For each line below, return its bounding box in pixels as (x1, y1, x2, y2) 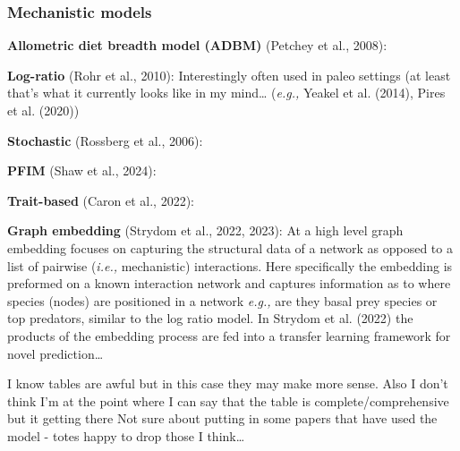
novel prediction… (7, 344, 104, 362)
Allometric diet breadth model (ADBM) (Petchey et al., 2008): (7, 36, 388, 55)
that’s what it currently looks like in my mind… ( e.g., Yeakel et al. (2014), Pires (7, 83, 446, 102)
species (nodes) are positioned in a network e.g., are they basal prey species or (7, 291, 438, 310)
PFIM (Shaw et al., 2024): (7, 161, 157, 180)
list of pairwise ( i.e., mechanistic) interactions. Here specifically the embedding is (7, 256, 453, 275)
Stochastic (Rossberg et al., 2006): (7, 131, 203, 149)
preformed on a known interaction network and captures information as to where (7, 274, 451, 293)
